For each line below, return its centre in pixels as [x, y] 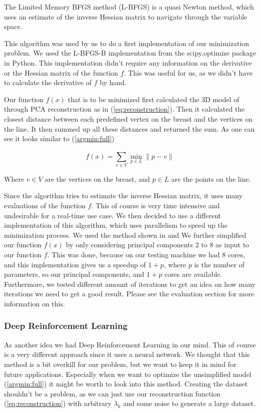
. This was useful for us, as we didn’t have [188, 72]
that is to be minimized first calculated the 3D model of [153, 99]
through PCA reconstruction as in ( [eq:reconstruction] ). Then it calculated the [124, 109]
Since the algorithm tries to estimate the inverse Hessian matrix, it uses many [123, 195]
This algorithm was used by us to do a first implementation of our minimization [127, 43]
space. [13, 26]
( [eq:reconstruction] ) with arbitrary [58, 403]
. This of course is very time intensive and [155, 205]
